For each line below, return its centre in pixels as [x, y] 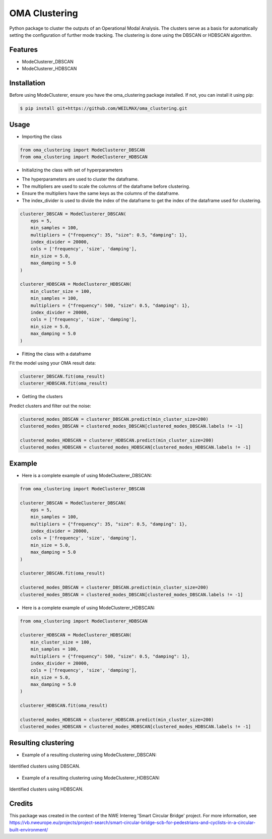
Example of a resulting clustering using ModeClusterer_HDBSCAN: [91, 778]
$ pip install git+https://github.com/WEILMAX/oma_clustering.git [104, 109]
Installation [27, 83]
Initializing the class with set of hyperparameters [72, 170]
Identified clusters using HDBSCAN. [46, 789]
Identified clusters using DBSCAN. [45, 766]
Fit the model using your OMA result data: [53, 363]
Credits [21, 803]
